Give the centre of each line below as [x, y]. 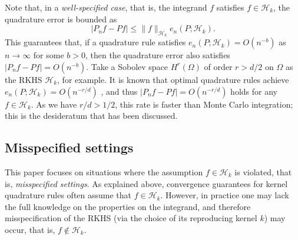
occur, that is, [30, 229]
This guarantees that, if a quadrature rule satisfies [95, 42]
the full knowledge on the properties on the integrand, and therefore [128, 206]
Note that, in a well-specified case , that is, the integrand [106, 7]
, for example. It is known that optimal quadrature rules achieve [173, 79]
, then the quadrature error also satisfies [158, 55]
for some [49, 55]
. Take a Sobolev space [127, 66]
